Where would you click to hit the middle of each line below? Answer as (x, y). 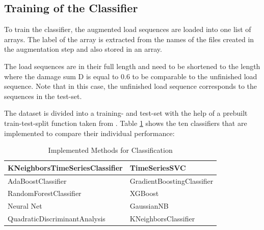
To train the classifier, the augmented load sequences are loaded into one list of (128, 29)
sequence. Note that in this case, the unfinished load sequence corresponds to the (131, 86)
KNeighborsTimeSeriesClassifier (65, 167)
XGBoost (144, 193)
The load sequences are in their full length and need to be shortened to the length (132, 66)
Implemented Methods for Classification (110, 150)
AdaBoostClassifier (37, 180)
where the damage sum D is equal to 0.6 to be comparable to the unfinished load (131, 76)
